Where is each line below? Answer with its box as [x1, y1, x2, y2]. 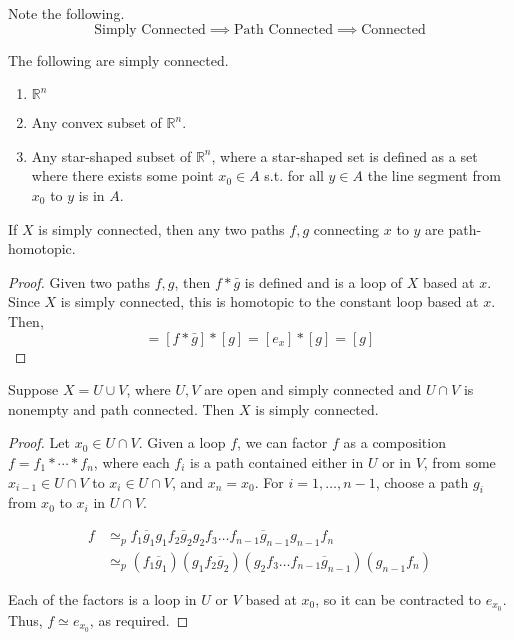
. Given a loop [138, 432, 226, 453]
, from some [423, 451, 496, 472]
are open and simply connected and [204, 379, 422, 400]
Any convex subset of [31, 112, 162, 133]
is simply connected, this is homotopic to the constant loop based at [60, 291, 479, 312]
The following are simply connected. [8, 49, 229, 70]
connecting [313, 218, 380, 239]
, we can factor [237, 432, 328, 453]
